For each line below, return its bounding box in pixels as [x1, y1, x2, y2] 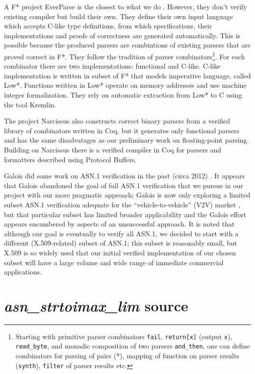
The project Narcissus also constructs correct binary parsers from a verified [4, 116, 230, 126]
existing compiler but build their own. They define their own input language [4, 11, 233, 21]
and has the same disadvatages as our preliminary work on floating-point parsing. [4, 135, 249, 145]
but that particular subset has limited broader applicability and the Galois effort [4, 209, 247, 219]
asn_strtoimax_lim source [4, 295, 188, 316]
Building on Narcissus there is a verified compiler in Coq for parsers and [4, 144, 222, 154]
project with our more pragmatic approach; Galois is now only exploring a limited [4, 190, 251, 200]
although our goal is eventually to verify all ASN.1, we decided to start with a [4, 228, 239, 238]
